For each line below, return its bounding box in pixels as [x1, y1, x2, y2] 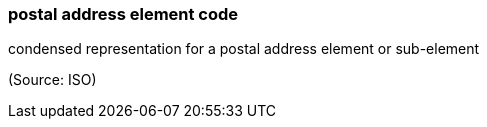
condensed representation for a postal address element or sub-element [8, 40, 480, 58]
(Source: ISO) [8, 71, 97, 89]
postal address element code [8, 4, 239, 24]
